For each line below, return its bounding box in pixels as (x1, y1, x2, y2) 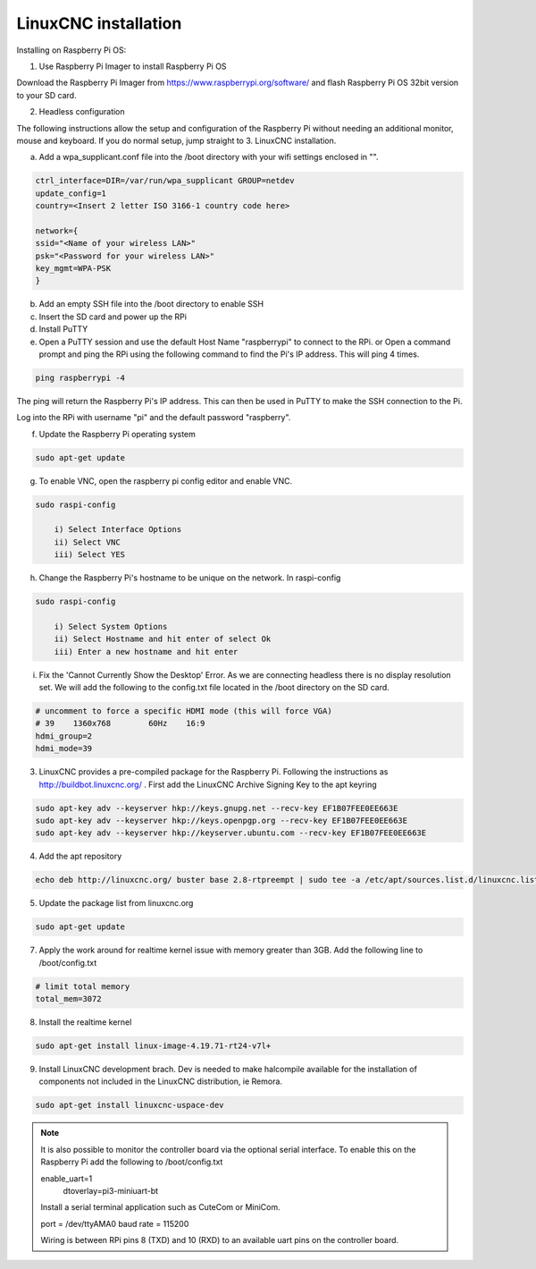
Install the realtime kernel (38, 1017, 132, 1028)
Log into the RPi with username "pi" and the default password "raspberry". (16, 412, 291, 423)
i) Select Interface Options (54, 524, 182, 535)
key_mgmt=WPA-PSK (35, 264, 112, 273)
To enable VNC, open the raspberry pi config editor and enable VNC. (38, 475, 293, 486)
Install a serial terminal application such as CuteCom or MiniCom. (40, 1202, 281, 1213)
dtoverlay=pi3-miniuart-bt (63, 1185, 159, 1196)
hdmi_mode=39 (35, 743, 93, 754)
